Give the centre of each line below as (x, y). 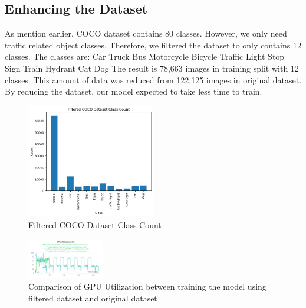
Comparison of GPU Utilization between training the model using (147, 286)
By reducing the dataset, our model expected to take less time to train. (134, 91)
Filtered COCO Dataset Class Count (95, 224)
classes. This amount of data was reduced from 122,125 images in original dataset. (153, 80)
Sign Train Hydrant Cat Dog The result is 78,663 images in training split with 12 (152, 68)
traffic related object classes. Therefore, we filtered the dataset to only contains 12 (153, 45)
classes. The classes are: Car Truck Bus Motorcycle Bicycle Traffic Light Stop (145, 56)
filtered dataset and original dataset (93, 298)
